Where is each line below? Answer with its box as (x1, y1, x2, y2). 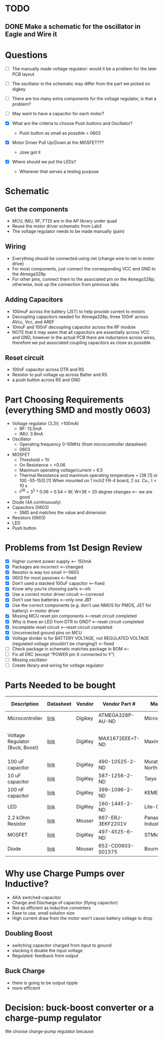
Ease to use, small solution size (12, 910, 75, 916)
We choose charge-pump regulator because (5, 1028, 94, 1035)
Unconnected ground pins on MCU (12, 630, 82, 635)
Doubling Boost (5, 929, 53, 937)
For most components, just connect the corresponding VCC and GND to (12, 265, 156, 271)
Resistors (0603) (12, 514, 46, 520)
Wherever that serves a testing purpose (19, 168, 99, 174)
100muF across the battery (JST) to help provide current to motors (12, 308, 146, 314)
